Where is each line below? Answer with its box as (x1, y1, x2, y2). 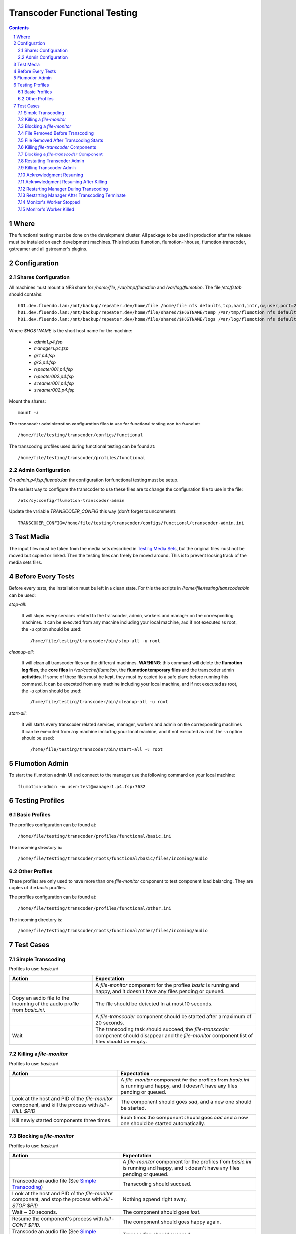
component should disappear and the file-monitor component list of (95, 1032, 253, 1039)
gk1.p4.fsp (34, 352, 55, 358)
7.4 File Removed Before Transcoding (18, 130, 94, 136)
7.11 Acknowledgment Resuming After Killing (18, 179, 107, 185)
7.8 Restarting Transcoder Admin (18, 158, 85, 164)
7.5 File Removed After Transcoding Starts (18, 137, 104, 143)
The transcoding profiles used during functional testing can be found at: (9, 443, 156, 449)
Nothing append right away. (122, 1196, 187, 1203)
